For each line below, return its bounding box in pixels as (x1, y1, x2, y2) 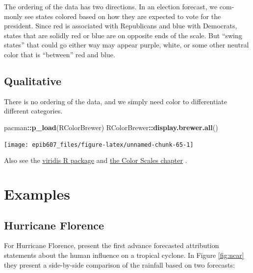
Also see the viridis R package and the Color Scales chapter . (4, 155, 187, 165)
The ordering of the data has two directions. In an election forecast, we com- (4, 1, 234, 11)
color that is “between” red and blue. (4, 49, 115, 59)
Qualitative (4, 73, 62, 88)
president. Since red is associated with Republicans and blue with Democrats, (4, 21, 237, 31)
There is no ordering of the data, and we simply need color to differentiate (4, 96, 227, 106)
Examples (4, 183, 70, 204)
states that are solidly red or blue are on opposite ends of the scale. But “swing (4, 30, 242, 40)
